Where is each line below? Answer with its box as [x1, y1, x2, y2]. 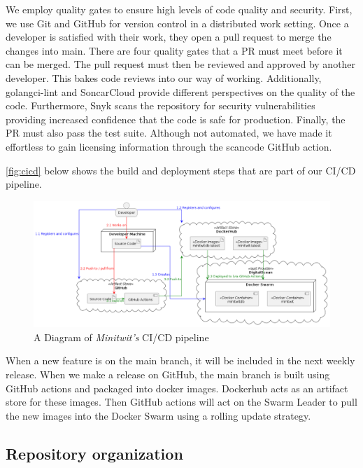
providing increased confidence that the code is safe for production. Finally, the [6, 111, 346, 126]
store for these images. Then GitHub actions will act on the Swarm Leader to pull [6, 394, 357, 409]
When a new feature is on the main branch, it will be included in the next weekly [6, 353, 355, 368]
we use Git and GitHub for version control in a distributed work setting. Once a [6, 15, 349, 30]
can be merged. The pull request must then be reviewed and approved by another [6, 57, 356, 71]
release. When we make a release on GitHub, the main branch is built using [6, 367, 330, 382]
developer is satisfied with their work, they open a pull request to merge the [6, 29, 332, 44]
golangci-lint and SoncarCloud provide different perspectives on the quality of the [6, 84, 355, 99]
